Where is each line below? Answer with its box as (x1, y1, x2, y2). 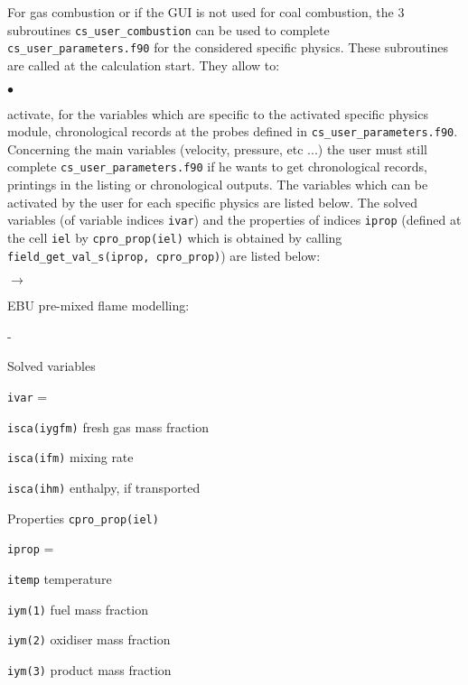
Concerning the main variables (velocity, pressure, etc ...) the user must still (7, 139, 427, 158)
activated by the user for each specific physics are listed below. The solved (7, 192, 417, 211)
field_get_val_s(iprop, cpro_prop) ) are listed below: (7, 245, 321, 264)
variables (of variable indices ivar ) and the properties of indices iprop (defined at (7, 210, 462, 229)
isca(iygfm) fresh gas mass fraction (7, 417, 210, 436)
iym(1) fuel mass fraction (7, 599, 148, 618)
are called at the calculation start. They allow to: (7, 55, 280, 74)
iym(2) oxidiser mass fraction (7, 630, 171, 649)
